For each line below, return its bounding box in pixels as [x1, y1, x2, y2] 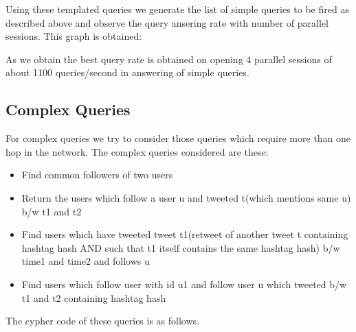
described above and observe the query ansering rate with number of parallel [5, 15, 329, 29]
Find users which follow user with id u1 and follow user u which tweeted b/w [21, 276, 347, 291]
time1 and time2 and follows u [21, 254, 150, 268]
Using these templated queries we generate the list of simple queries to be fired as [5, 2, 349, 16]
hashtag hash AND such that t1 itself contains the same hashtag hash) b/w [21, 240, 340, 254]
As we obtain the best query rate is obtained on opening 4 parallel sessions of [5, 51, 332, 66]
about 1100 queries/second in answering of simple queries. [5, 65, 249, 80]
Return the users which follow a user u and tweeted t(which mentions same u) [21, 190, 351, 204]
